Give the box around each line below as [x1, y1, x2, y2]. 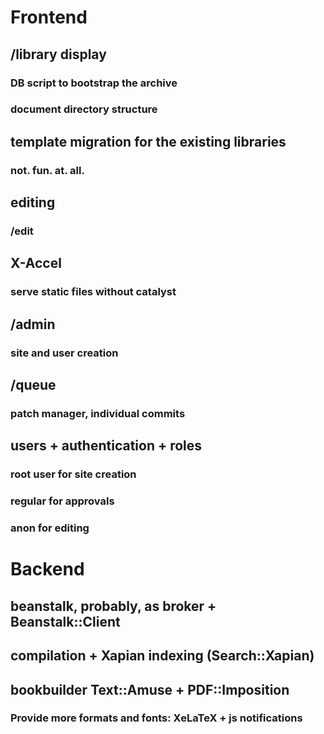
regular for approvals [10, 494, 115, 508]
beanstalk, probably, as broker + [10, 597, 217, 615]
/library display [10, 46, 107, 63]
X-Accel [10, 255, 62, 272]
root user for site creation [10, 467, 137, 481]
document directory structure [10, 102, 158, 116]
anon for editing [10, 521, 90, 535]
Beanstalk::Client [10, 613, 121, 630]
